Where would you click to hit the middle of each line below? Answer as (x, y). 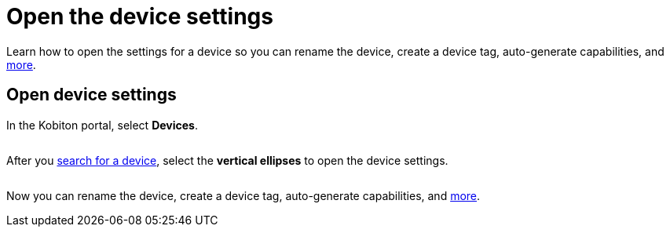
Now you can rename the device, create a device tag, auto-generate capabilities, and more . (243, 195)
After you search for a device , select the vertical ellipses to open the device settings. (227, 160)
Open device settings (92, 95)
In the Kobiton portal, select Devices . (102, 125)
